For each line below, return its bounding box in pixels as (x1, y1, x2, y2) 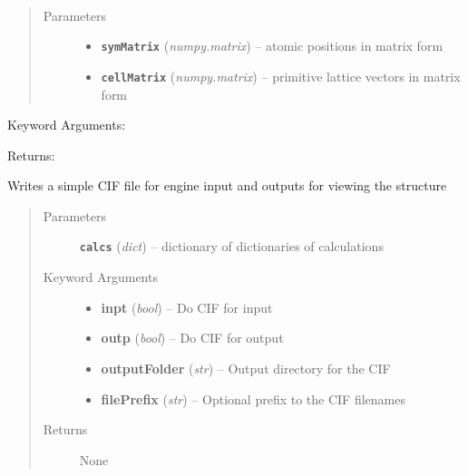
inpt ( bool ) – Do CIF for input (101, 297, 273, 316)
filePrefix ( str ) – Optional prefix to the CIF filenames (101, 389, 405, 408)
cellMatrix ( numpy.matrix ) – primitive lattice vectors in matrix (101, 66, 461, 85)
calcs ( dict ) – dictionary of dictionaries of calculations (79, 237, 384, 256)
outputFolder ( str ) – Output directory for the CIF (101, 358, 391, 377)
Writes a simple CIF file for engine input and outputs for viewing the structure (7, 176, 447, 195)
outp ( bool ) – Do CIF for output (101, 328, 284, 347)
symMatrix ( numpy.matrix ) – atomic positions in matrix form (101, 36, 444, 55)
